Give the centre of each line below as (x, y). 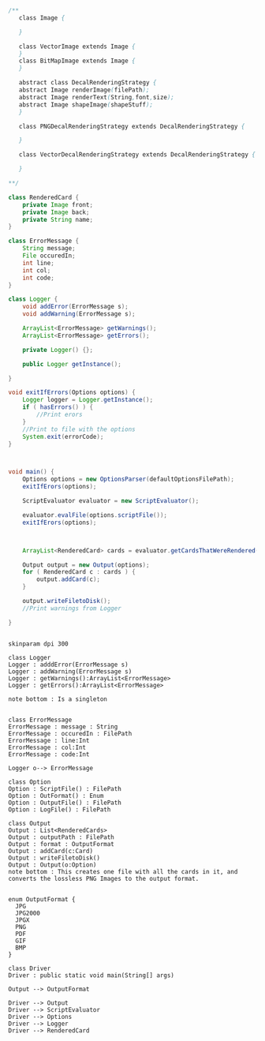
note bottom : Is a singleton (58, 699)
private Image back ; (56, 212)
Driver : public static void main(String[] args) (91, 975)
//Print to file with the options (79, 429)
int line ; (39, 263)
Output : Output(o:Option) (52, 865)
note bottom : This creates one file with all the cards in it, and (123, 871)
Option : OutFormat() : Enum (56, 796)
